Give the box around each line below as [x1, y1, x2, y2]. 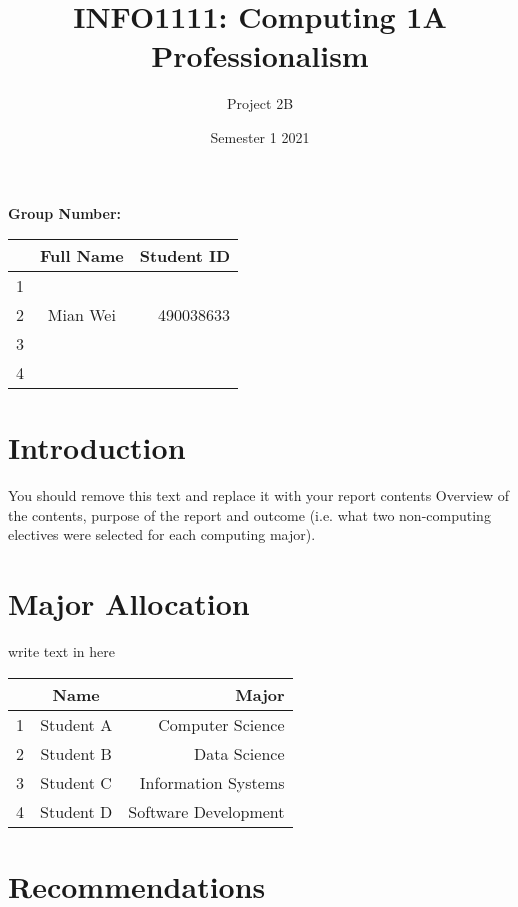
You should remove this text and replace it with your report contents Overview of [8, 485, 509, 506]
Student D [40, 799, 113, 823]
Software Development [128, 799, 285, 823]
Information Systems [139, 770, 285, 794]
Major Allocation [8, 583, 250, 624]
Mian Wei [47, 303, 116, 327]
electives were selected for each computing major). [8, 524, 316, 545]
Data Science [194, 741, 285, 765]
